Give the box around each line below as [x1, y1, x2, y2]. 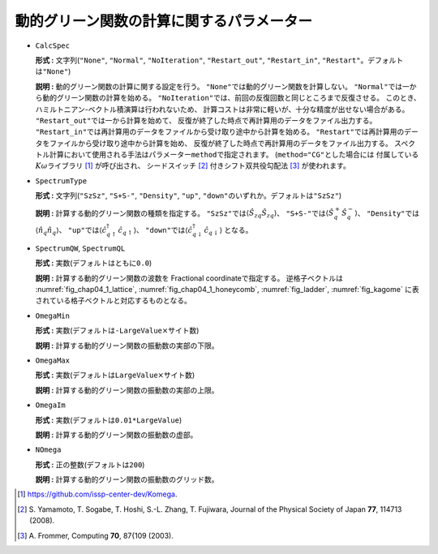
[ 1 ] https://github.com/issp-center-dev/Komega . [17, 489, 178, 499]
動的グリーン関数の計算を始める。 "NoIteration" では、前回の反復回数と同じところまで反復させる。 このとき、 [41, 93, 421, 103]
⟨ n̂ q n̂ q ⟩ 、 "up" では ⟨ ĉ [35, 225, 107, 237]
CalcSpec [35, 41, 71, 50]
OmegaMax [35, 355, 71, 365]
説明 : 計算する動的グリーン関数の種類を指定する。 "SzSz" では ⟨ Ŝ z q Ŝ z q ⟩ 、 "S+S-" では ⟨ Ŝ [35, 208, 334, 220]
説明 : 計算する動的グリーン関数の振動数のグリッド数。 [35, 475, 219, 484]
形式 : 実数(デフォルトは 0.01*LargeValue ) [35, 414, 182, 425]
